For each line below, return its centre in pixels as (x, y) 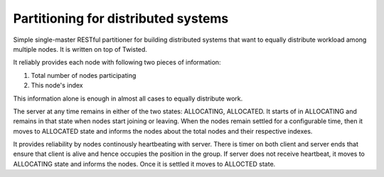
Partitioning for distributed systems (121, 18)
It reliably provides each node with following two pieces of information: (117, 62)
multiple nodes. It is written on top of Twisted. (80, 49)
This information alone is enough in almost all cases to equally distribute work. (128, 98)
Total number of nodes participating (84, 75)
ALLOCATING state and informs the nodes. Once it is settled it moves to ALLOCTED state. (144, 164)
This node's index (57, 86)
